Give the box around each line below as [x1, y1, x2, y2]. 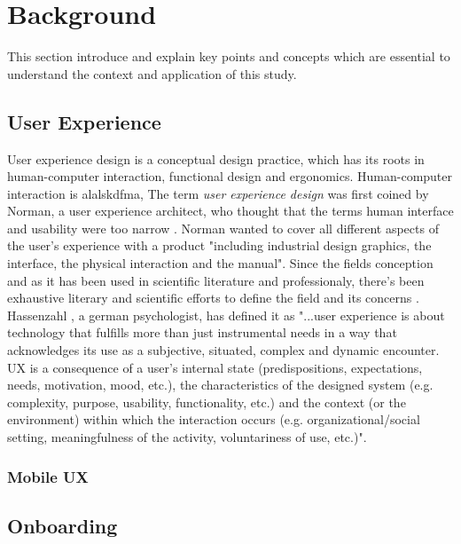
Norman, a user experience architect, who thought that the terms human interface [7, 201, 454, 220]
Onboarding [7, 511, 118, 539]
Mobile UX [7, 465, 89, 487]
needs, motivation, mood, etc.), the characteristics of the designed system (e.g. [7, 375, 434, 394]
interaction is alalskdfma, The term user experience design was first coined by [7, 184, 429, 202]
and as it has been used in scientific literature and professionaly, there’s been [7, 271, 425, 289]
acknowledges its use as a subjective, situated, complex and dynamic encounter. [7, 341, 440, 359]
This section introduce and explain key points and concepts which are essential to [7, 47, 450, 66]
